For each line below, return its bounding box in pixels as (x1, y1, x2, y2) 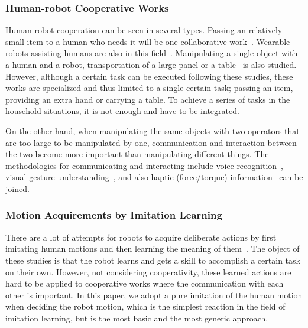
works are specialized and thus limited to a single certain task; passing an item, (5, 82, 293, 94)
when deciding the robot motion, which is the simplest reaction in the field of (5, 300, 286, 313)
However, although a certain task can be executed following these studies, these (5, 70, 293, 82)
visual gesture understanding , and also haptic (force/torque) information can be (5, 171, 303, 183)
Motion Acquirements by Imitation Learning (5, 207, 222, 222)
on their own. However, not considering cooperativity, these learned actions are (5, 265, 291, 278)
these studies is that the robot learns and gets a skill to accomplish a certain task (5, 254, 300, 266)
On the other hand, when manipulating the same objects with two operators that (5, 124, 300, 137)
